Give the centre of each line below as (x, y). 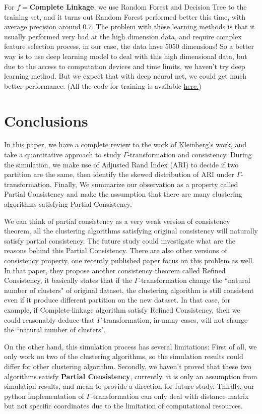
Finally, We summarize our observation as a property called (146, 184)
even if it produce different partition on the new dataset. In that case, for (117, 300)
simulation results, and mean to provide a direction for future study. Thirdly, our (129, 386)
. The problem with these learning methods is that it (173, 26)
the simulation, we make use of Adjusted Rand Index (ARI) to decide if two (121, 164)
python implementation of (44, 396)
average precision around (42, 26)
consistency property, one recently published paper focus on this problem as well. (129, 260)
